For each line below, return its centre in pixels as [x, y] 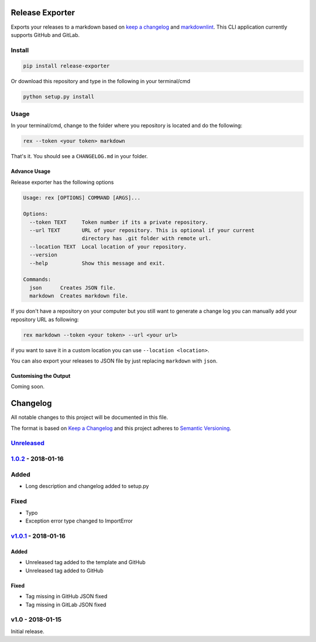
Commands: [37, 279]
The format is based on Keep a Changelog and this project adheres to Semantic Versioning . [121, 428]
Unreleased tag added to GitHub [64, 571]
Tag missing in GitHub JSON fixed [66, 596]
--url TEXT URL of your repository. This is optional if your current [142, 230]
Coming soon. [28, 387]
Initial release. [28, 631]
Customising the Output [41, 375]
